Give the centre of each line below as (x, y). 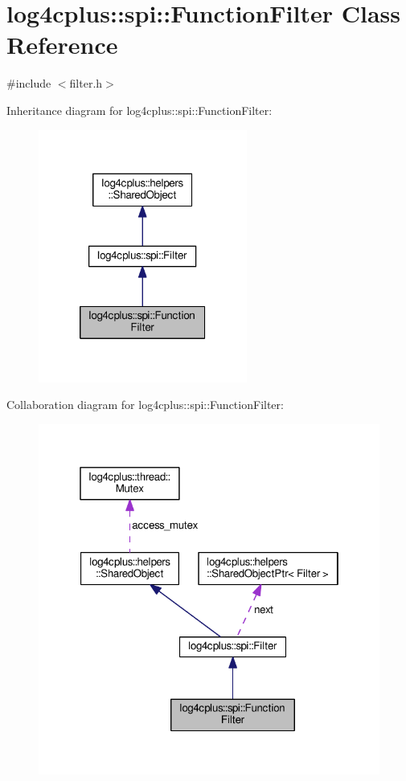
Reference (62, 45)
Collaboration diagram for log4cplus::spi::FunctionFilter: (145, 405)
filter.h (86, 83)
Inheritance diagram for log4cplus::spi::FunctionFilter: (139, 110)
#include (29, 83)
